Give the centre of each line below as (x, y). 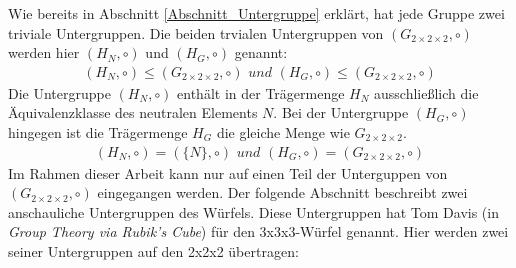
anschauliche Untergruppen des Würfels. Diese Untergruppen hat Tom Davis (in (253, 211)
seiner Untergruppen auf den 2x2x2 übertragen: (153, 251)
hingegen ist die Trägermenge (98, 132)
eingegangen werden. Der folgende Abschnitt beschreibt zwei (282, 192)
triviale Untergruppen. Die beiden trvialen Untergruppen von (196, 32)
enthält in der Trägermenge (261, 92)
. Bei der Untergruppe (341, 112)
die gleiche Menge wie (283, 132)
